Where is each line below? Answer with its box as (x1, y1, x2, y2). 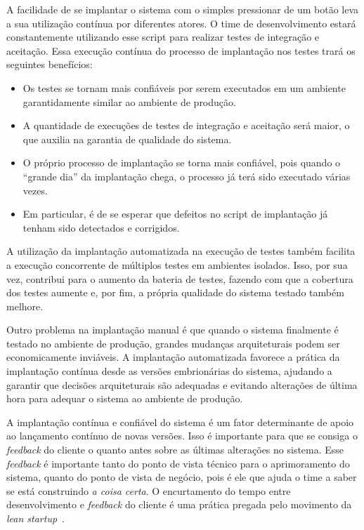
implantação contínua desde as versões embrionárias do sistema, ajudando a (6, 364, 332, 378)
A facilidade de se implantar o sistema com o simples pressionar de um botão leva (6, 2, 359, 16)
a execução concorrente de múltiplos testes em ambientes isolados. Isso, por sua (6, 257, 348, 272)
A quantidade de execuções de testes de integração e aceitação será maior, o (22, 118, 350, 133)
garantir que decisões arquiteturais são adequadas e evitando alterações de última (6, 377, 358, 392)
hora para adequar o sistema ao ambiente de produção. (6, 391, 243, 406)
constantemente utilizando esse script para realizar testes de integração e (6, 29, 320, 44)
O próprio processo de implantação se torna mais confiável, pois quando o (22, 155, 341, 170)
